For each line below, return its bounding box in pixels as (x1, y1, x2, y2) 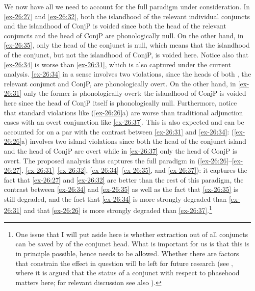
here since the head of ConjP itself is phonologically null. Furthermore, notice (4, 97, 237, 107)
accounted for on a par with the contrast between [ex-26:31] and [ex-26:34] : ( (4, 126, 234, 136)
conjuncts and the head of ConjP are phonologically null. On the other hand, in (4, 30, 244, 40)
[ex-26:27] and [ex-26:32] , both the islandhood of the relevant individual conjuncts (4, 11, 250, 21)
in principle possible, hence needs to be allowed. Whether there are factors (15, 248, 239, 258)
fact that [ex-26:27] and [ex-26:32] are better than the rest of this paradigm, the (4, 174, 244, 185)
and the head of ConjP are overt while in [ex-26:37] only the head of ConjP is (4, 145, 237, 156)
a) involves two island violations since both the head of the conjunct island (21, 136, 246, 146)
